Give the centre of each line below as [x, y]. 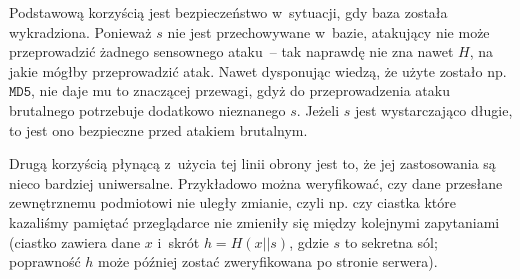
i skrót [178, 241]
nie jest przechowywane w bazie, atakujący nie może [328, 31]
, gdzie [309, 241]
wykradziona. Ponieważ [80, 31]
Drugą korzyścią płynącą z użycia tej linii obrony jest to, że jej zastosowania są [252, 163]
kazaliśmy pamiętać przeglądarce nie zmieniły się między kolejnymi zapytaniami [254, 221]
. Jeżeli [318, 109]
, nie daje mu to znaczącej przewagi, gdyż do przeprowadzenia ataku [240, 90]
